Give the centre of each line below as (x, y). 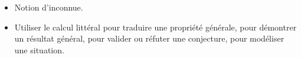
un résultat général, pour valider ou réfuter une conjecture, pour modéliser (149, 38)
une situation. (39, 50)
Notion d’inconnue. (49, 7)
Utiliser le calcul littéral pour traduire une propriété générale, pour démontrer (156, 27)
